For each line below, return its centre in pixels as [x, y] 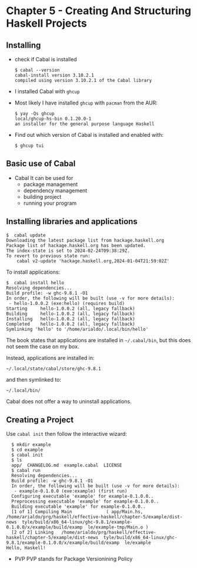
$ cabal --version [37, 70]
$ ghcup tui [29, 146]
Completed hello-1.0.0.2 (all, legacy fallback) [71, 324]
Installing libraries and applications [72, 221]
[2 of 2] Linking [33, 533]
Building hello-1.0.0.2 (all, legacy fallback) [71, 314]
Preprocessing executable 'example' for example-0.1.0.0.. [85, 502]
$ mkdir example [31, 445]
